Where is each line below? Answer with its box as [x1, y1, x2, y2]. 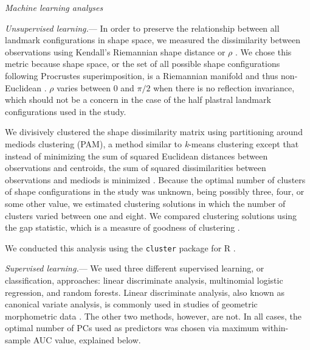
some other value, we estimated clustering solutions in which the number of [5, 197, 286, 209]
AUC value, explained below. [33, 333, 141, 346]
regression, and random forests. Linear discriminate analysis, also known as [5, 285, 285, 298]
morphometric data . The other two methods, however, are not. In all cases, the [5, 309, 302, 322]
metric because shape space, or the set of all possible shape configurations [5, 57, 280, 70]
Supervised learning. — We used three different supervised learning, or [5, 262, 264, 275]
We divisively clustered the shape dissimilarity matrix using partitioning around [5, 125, 303, 138]
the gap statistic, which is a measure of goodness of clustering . [5, 221, 240, 234]
